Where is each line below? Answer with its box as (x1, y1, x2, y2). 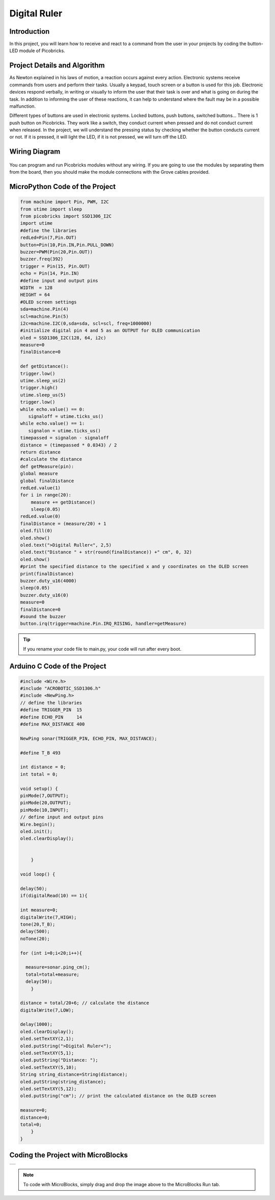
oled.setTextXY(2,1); (20, 1036, 74, 1042)
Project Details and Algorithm (9, 61, 105, 70)
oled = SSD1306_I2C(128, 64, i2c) (20, 335, 106, 341)
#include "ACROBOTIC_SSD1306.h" (20, 686, 101, 692)
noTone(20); (20, 935, 50, 942)
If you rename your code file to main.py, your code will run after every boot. (23, 646, 182, 652)
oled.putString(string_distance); (20, 1078, 106, 1085)
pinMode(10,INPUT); (20, 807, 69, 813)
